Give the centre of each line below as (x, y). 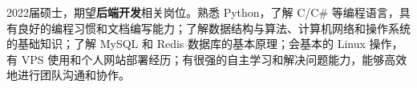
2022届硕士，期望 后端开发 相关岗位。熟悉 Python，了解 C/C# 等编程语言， (203, 12)
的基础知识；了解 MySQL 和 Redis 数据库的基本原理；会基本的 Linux (186, 44)
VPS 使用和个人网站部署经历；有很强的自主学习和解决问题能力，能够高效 (214, 59)
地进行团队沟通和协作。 (68, 75)
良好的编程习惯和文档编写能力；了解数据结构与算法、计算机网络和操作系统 (214, 28)
